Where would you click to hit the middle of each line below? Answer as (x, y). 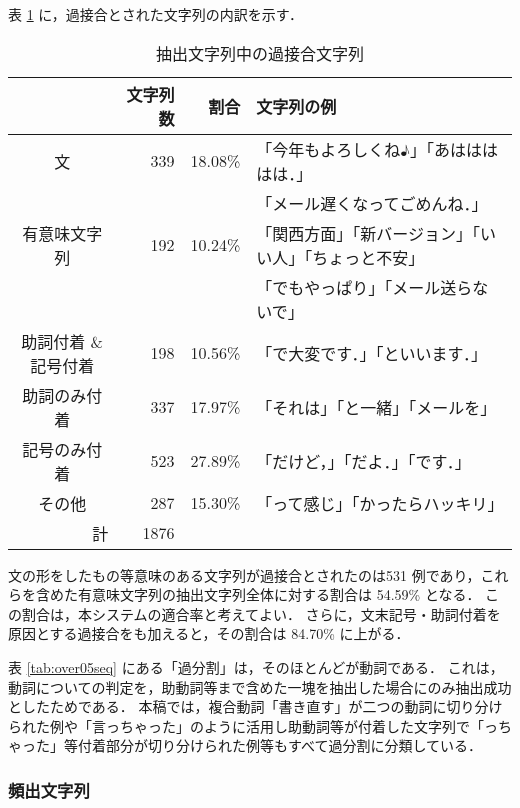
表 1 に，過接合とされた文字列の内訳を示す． (156, 14)
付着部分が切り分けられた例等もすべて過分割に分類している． (280, 745)
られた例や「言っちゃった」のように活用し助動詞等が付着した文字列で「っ (253, 725)
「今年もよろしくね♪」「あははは (377, 149)
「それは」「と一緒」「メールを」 (376, 407)
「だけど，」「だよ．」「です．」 (363, 461)
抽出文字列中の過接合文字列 (259, 53)
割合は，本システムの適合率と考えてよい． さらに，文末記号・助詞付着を (261, 613)
